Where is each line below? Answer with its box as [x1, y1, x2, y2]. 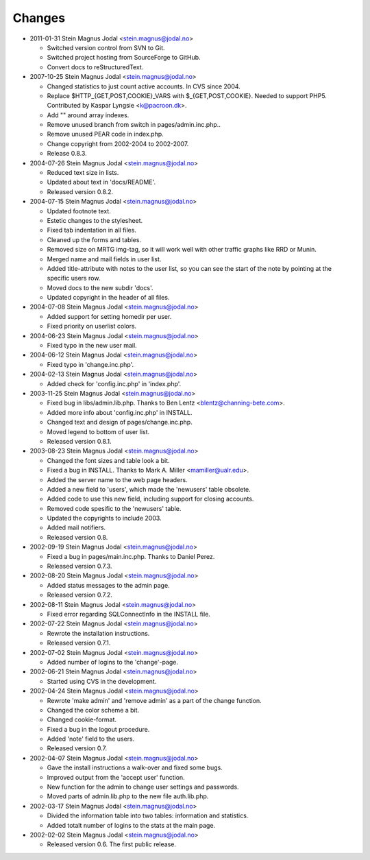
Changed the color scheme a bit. [47, 706, 140, 714]
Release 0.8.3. [47, 150, 87, 158]
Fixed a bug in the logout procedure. [47, 725, 150, 733]
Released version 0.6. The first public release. [47, 840, 176, 848]
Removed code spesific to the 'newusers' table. [47, 504, 182, 512]
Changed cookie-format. [47, 715, 116, 724]
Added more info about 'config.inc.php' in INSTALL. [47, 408, 193, 416]
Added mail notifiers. [47, 523, 106, 531]
